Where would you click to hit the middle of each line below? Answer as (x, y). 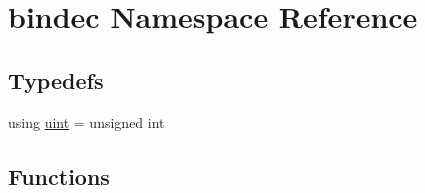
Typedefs (56, 79)
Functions (59, 175)
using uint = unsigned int (86, 121)
